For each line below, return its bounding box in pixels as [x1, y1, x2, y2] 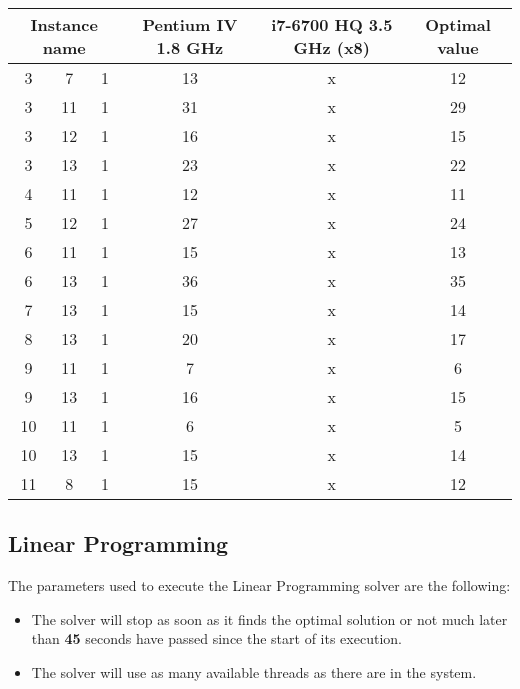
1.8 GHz [156, 36, 224, 59]
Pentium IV [142, 13, 238, 36]
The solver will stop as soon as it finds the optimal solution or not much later [31, 608, 508, 629]
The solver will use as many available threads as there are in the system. [31, 661, 477, 682]
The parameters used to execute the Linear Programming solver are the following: [8, 575, 511, 596]
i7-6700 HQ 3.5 [271, 13, 393, 36]
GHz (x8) [293, 36, 370, 59]
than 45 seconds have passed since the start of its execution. [31, 628, 402, 649]
